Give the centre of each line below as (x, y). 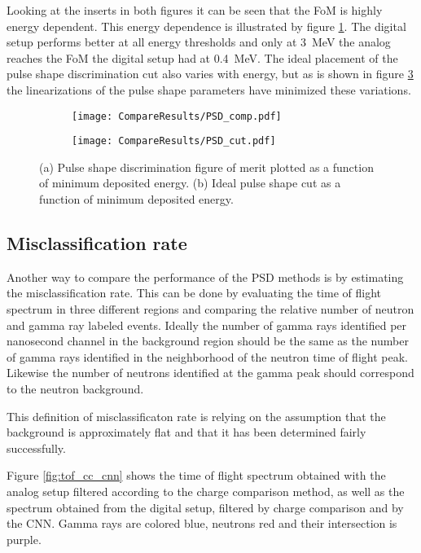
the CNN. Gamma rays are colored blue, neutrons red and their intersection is (202, 523)
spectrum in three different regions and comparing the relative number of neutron (210, 309)
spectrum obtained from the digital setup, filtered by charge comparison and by (205, 507)
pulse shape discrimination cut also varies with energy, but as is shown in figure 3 (210, 74)
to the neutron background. (75, 389)
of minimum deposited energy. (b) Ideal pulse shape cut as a (190, 183)
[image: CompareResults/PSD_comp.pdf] (177, 116)
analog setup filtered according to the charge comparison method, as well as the (206, 491)
